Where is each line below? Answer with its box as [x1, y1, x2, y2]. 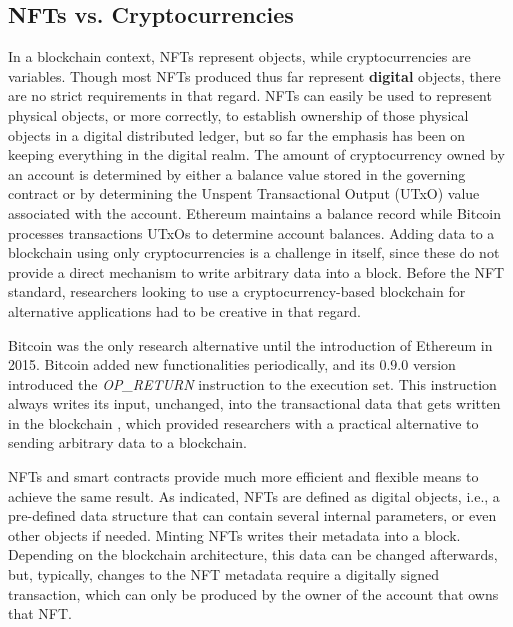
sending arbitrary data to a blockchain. [8, 432, 248, 453]
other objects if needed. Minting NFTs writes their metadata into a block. [8, 524, 461, 545]
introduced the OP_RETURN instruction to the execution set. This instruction [8, 373, 497, 394]
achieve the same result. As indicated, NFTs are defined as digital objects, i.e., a [8, 485, 500, 506]
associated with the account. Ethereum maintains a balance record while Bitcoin [8, 202, 502, 223]
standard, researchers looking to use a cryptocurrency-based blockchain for [8, 281, 466, 302]
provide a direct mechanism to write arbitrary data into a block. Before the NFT [8, 261, 505, 282]
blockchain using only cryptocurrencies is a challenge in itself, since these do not [8, 242, 500, 263]
